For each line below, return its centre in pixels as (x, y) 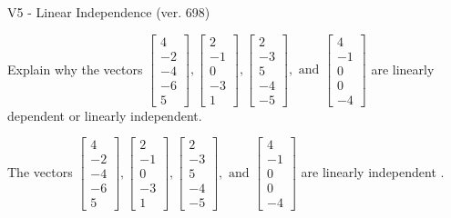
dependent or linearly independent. (105, 115)
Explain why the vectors (75, 69)
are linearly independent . (373, 171)
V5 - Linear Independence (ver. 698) (109, 12)
